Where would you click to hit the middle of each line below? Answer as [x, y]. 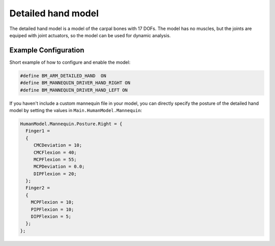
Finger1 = [38, 131]
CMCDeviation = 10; [58, 145]
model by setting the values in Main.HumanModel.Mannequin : [76, 110]
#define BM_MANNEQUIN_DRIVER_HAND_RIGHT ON [75, 83]
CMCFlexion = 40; [55, 152]
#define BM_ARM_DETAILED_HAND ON [63, 76]
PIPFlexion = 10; [52, 209]
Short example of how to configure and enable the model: [70, 62]
